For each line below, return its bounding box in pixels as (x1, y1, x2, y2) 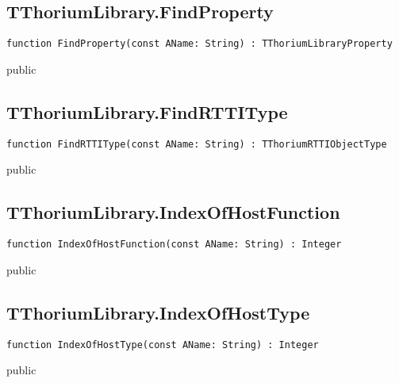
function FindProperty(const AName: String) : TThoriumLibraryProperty (6, 38, 393, 50)
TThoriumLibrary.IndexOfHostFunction (6, 200, 340, 224)
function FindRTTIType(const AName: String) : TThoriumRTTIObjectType (6, 138, 387, 150)
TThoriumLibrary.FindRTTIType (6, 99, 288, 124)
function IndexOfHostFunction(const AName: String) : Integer (6, 239, 342, 251)
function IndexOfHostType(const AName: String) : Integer (6, 339, 319, 350)
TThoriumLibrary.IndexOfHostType (6, 300, 310, 324)
